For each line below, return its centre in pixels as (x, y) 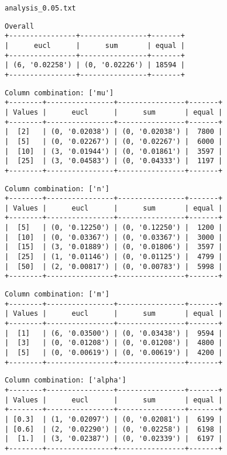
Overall (20, 26)
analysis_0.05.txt (40, 8)
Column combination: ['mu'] (59, 93)
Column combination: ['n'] (57, 189)
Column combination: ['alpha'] (66, 380)
